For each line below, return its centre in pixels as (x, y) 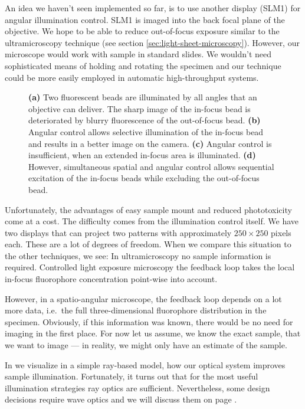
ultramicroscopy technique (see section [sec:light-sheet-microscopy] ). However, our (152, 42)
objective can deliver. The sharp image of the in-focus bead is (140, 108)
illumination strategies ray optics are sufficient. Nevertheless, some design (137, 387)
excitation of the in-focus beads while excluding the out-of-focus (144, 178)
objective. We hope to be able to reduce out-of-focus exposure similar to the (142, 31)
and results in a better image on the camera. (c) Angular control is (150, 143)
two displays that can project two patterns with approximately (118, 232)
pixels (281, 232)
